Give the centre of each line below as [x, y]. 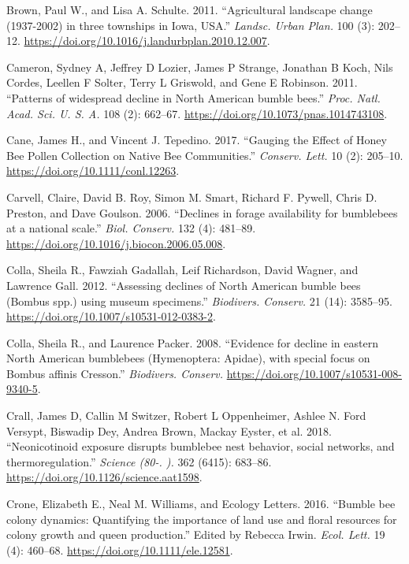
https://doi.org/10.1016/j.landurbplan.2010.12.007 [145, 41]
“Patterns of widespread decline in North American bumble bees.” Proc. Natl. [193, 97]
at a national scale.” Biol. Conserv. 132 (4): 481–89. [131, 228]
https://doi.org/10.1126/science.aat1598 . [104, 477]
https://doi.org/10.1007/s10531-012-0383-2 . [111, 316]
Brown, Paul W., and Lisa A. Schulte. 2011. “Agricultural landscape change [190, 9]
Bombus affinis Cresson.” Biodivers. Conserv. [115, 373]
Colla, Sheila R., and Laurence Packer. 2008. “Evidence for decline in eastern [192, 342]
